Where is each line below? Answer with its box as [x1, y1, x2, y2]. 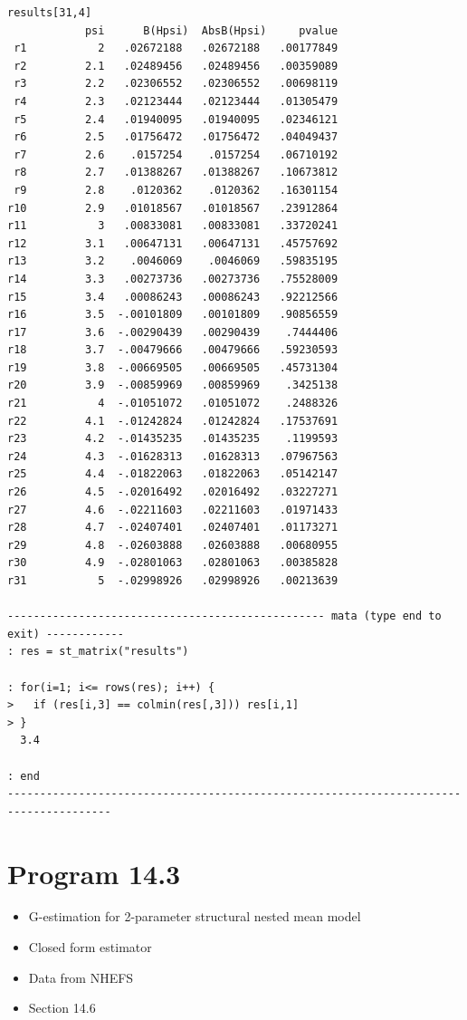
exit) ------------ [7, 627, 124, 640]
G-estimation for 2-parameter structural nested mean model [28, 907, 361, 926]
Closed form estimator [28, 938, 152, 957]
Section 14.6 [28, 998, 96, 1017]
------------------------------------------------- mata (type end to [7, 610, 442, 623]
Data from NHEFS [28, 967, 134, 986]
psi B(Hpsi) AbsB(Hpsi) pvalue [84, 24, 338, 37]
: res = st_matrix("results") [7, 645, 189, 659]
